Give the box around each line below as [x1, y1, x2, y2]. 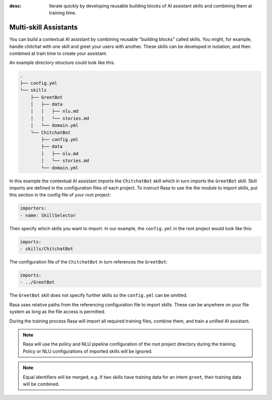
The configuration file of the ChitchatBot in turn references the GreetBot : [9, 259, 168, 265]
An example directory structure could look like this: [9, 59, 115, 65]
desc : [9, 3, 22, 9]
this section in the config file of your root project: [9, 192, 111, 198]
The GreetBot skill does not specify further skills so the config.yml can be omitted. [9, 292, 188, 298]
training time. [49, 10, 77, 16]
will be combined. [23, 381, 60, 387]
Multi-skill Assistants [9, 23, 78, 32]
